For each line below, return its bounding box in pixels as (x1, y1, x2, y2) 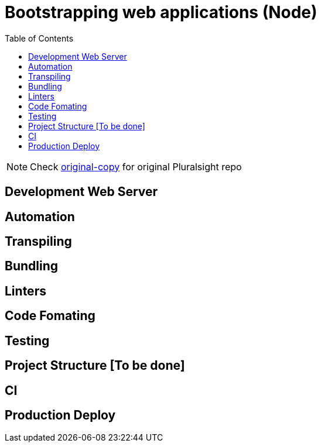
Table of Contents (5, 33, 74, 43)
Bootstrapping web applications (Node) (5, 2, 317, 22)
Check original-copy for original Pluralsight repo (30, 160, 242, 173)
